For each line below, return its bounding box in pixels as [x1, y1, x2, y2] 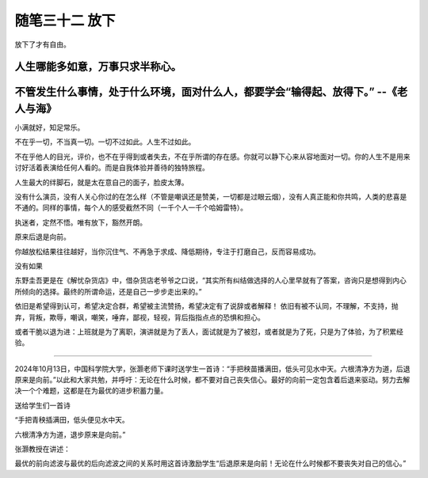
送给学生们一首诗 [14, 400, 71, 410]
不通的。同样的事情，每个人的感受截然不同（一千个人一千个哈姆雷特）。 [14, 203, 247, 213]
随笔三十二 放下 [14, 12, 116, 29]
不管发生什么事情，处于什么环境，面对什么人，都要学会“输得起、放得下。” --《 [14, 85, 398, 99]
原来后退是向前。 [14, 232, 71, 241]
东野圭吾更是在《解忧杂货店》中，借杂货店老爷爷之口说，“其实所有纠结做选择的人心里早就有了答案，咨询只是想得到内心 [14, 275, 407, 285]
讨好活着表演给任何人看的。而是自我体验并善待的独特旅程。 [14, 163, 209, 173]
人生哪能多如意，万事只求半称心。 [14, 60, 182, 74]
